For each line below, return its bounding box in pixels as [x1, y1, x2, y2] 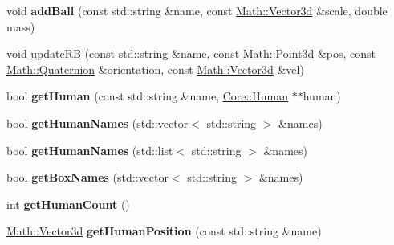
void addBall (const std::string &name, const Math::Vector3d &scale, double [6, 2, 388, 18]
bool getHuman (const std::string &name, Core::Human [6, 88, 289, 104]
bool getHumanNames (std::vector [6, 114, 189, 131]
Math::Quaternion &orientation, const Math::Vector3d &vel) [6, 60, 304, 77]
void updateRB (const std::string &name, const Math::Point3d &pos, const [6, 45, 376, 62]
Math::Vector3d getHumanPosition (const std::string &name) [6, 223, 322, 239]
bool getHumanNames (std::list [6, 141, 173, 158]
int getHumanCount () [6, 195, 130, 212]
